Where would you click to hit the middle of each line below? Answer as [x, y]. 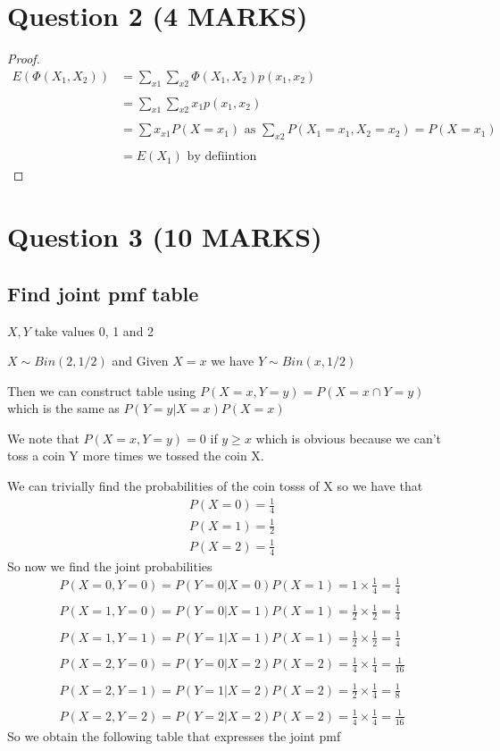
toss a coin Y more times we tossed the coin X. [136, 456]
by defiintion [222, 157]
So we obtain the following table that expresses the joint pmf [174, 735]
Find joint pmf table [103, 293]
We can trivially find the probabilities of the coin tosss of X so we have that [215, 486]
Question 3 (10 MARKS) [165, 236]
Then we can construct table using [102, 390]
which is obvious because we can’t [349, 438]
